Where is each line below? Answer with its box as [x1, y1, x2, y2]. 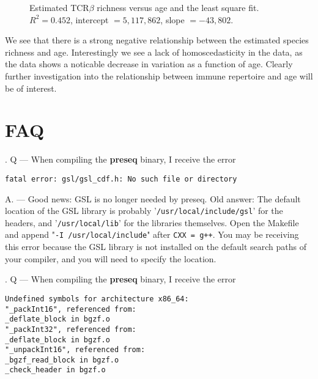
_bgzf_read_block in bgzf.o [5, 355, 119, 364]
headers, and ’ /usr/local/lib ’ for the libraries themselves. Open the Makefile [5, 216, 299, 229]
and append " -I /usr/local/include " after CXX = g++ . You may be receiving [5, 228, 299, 241]
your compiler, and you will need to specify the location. [5, 252, 216, 265]
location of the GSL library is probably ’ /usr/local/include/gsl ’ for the [5, 204, 283, 217]
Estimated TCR [29, 1, 89, 13]
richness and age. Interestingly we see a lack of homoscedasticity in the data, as [5, 45, 303, 58]
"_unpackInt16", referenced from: [5, 345, 146, 355]
